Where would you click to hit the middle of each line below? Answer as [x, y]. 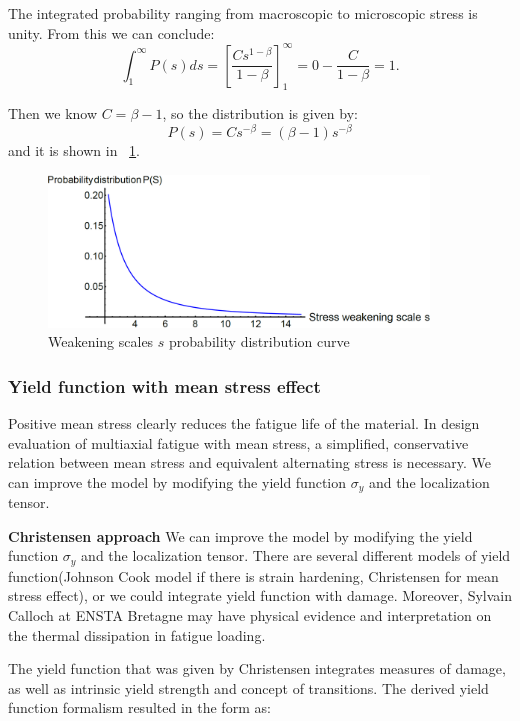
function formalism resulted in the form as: [139, 707]
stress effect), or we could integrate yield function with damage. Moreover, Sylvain [260, 595]
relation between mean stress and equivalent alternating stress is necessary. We [250, 462]
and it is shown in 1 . [74, 150]
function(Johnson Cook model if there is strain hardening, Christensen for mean [253, 575]
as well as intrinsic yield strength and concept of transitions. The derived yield [248, 687]
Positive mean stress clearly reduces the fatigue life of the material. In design [244, 422]
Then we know [53, 113]
